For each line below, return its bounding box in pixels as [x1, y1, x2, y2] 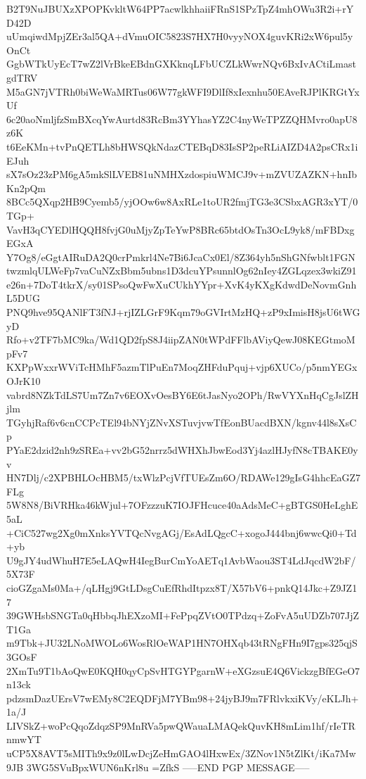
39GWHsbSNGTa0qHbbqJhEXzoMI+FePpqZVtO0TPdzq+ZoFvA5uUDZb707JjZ [6, 608, 360, 623]
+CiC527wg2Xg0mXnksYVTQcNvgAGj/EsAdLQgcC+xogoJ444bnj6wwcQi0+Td [6, 525, 357, 540]
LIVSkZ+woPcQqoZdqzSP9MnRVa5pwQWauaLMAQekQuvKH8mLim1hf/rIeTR [6, 718, 355, 733]
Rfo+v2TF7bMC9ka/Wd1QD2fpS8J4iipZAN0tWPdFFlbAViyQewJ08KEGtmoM [6, 332, 355, 347]
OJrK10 [6, 374, 41, 388]
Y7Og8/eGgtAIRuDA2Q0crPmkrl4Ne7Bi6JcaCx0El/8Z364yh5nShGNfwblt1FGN [6, 249, 355, 264]
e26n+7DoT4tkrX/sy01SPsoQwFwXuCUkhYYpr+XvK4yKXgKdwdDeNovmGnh [6, 277, 357, 291]
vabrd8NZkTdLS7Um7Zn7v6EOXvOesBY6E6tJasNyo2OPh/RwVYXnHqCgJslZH [6, 387, 359, 402]
